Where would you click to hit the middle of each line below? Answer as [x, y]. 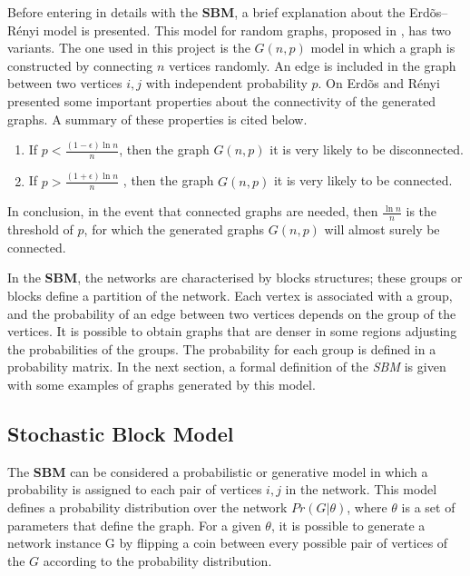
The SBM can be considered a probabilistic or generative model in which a [218, 471]
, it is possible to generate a [348, 525]
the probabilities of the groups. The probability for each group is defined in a [222, 348]
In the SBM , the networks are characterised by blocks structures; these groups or [235, 278]
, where [367, 507]
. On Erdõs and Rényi [379, 83]
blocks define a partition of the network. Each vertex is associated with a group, [230, 296]
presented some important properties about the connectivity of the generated [222, 100]
